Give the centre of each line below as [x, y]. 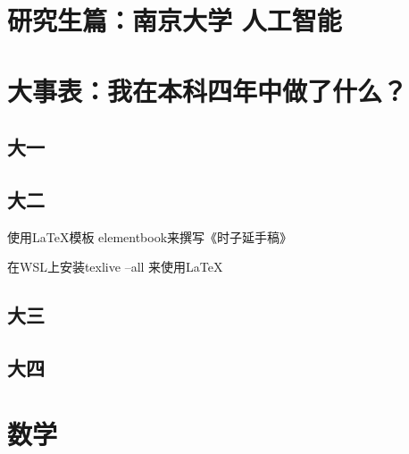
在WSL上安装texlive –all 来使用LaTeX [115, 267]
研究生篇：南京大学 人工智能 [175, 20]
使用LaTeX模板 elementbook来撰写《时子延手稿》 [150, 236]
